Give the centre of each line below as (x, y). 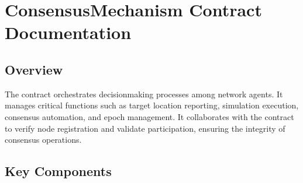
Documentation (68, 32)
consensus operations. (43, 140)
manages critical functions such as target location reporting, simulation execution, (152, 105)
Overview (34, 69)
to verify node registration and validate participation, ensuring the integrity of (145, 128)
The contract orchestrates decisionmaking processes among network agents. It (144, 94)
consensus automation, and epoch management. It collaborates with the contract (149, 116)
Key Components (58, 171)
